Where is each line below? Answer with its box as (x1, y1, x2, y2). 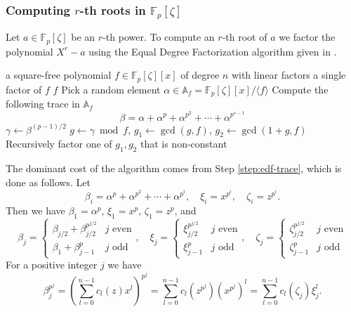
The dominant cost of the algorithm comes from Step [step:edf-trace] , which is (6, 161, 342, 176)
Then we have (6, 202, 65, 217)
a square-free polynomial (6, 67, 112, 82)
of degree (180, 67, 220, 82)
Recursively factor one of (6, 136, 112, 151)
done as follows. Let (6, 174, 91, 189)
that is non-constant (140, 136, 227, 151)
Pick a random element (61, 82, 161, 96)
